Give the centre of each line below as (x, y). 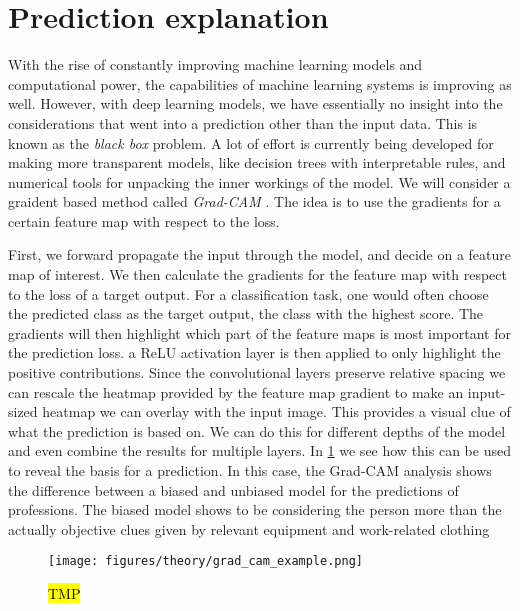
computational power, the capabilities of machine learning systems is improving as (260, 83)
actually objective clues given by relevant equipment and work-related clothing (249, 528)
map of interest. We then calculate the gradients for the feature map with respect (257, 274)
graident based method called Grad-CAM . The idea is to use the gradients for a (254, 201)
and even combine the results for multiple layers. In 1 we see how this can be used (259, 450)
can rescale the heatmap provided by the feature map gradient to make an (236, 391)
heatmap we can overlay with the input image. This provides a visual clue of (276, 411)
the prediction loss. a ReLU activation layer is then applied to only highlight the (254, 352)
